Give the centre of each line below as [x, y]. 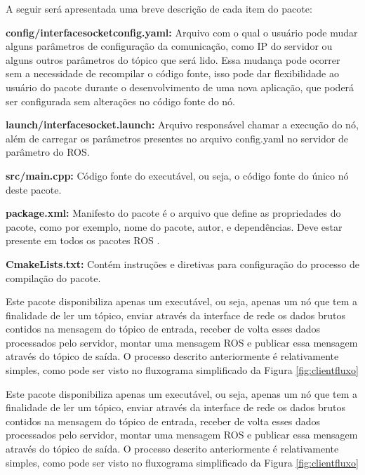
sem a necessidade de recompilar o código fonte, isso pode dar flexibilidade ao [172, 73]
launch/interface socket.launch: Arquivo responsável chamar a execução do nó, [182, 125]
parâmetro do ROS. [48, 152]
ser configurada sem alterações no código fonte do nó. [120, 101]
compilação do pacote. [53, 277]
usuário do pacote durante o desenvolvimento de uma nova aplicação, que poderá [180, 87]
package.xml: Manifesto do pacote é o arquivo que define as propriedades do [173, 213]
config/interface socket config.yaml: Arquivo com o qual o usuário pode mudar [182, 32]
